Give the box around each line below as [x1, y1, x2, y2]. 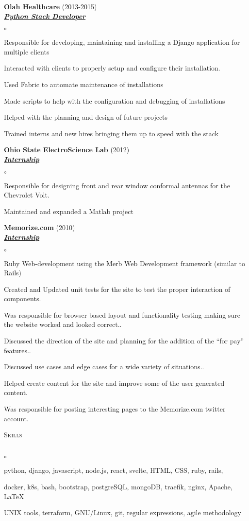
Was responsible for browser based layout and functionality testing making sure [4, 309, 240, 320]
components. [4, 293, 41, 304]
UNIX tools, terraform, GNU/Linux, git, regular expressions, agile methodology [4, 507, 241, 518]
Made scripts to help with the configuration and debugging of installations [4, 95, 225, 106]
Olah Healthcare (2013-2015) [4, 1, 97, 11]
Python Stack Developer [4, 11, 86, 21]
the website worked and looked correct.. [4, 319, 122, 329]
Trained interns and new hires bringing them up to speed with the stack [4, 128, 218, 138]
